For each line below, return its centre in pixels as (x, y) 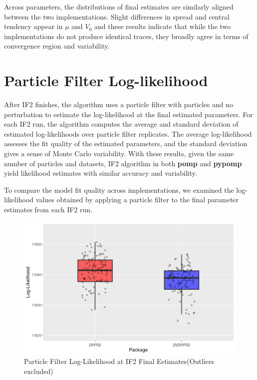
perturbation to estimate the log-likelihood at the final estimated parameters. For (128, 114)
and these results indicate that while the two (163, 26)
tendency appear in (33, 26)
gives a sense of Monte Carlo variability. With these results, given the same (119, 153)
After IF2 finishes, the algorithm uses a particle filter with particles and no (119, 104)
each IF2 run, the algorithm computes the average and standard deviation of (121, 124)
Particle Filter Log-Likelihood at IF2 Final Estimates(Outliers (119, 361)
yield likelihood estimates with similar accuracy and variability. (101, 173)
